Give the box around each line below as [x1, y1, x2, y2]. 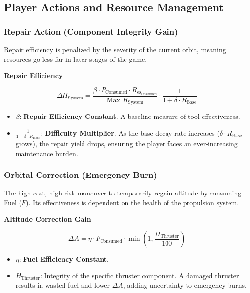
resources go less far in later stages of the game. [4, 54, 147, 64]
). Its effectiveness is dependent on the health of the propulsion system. [26, 197, 239, 207]
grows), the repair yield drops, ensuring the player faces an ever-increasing [15, 138, 238, 148]
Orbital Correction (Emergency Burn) [4, 169, 157, 181]
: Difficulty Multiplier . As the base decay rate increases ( [41, 127, 220, 137]
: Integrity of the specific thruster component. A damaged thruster [40, 270, 239, 280]
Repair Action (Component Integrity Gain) [4, 25, 178, 37]
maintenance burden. [15, 148, 78, 158]
